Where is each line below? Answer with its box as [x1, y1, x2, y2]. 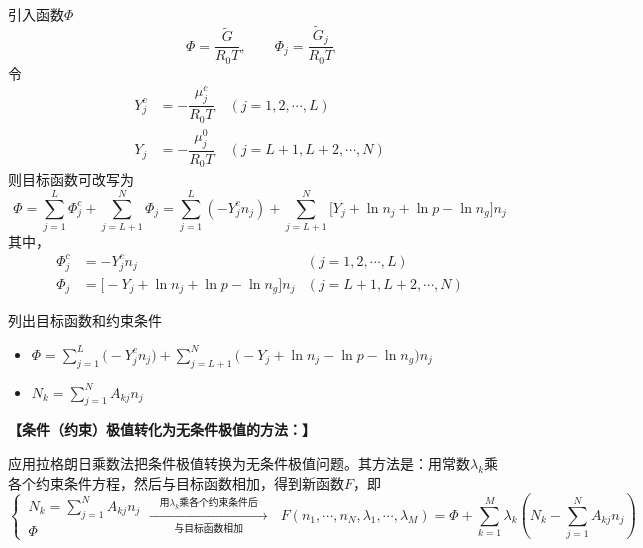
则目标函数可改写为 [8, 169, 134, 190]
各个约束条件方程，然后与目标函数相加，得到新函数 [8, 472, 344, 493]
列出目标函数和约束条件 [8, 310, 162, 331]
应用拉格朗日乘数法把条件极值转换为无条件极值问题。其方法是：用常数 [8, 452, 470, 473]
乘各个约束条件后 [179, 497, 258, 508]
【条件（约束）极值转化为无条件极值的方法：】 [8, 419, 316, 440]
